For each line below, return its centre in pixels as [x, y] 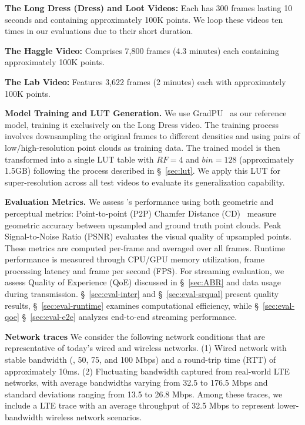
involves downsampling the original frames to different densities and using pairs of [152, 136]
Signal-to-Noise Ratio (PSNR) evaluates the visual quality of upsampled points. [148, 236]
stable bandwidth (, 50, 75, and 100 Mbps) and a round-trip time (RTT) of [140, 360]
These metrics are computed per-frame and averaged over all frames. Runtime [145, 247]
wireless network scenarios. [94, 417]
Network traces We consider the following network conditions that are [135, 336]
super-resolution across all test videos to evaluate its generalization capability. [145, 182]
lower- [288, 405]
